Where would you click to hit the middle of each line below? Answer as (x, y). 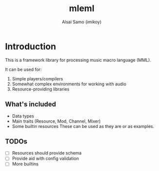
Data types (23, 116)
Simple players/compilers (37, 78)
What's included (31, 104)
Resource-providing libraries (41, 89)
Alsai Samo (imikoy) (82, 22)
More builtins (25, 164)
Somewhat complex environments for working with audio (69, 84)
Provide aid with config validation (45, 158)
